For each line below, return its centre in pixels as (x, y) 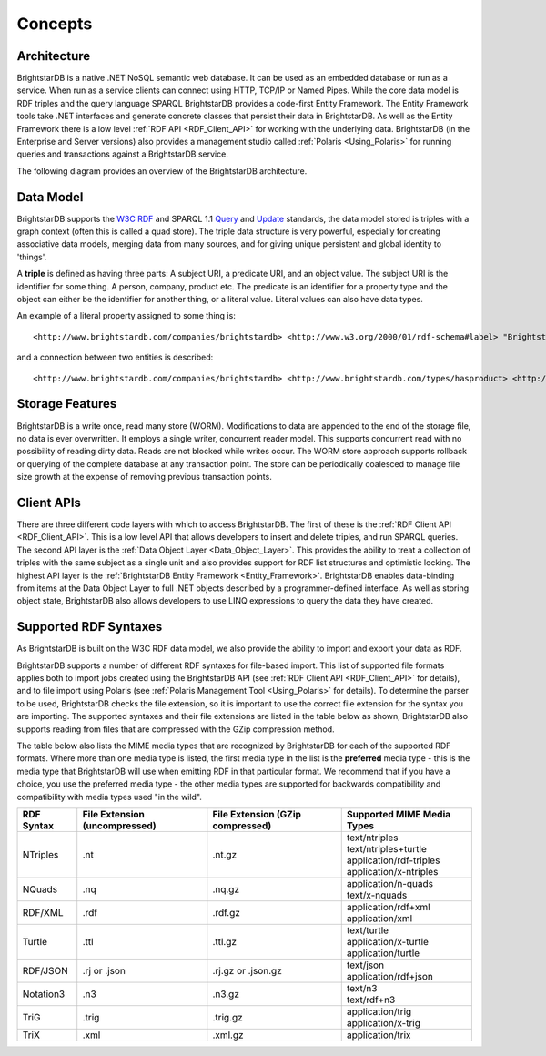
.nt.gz (225, 854)
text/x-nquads (377, 895)
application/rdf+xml (389, 907)
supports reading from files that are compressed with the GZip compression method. (176, 729)
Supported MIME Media (399, 814)
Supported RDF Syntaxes (90, 627)
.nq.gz (226, 889)
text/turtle (368, 930)
